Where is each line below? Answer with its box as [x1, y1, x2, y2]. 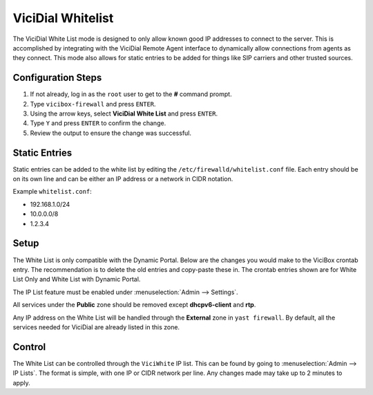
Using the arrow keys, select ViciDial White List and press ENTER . [30, 109, 218, 118]
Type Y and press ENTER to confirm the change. [30, 119, 166, 127]
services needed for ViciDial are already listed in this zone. [12, 322, 180, 331]
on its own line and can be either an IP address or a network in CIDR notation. [12, 175, 233, 183]
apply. [12, 378, 30, 387]
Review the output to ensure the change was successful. [30, 129, 192, 137]
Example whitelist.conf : [12, 187, 93, 196]
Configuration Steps [12, 72, 102, 84]
